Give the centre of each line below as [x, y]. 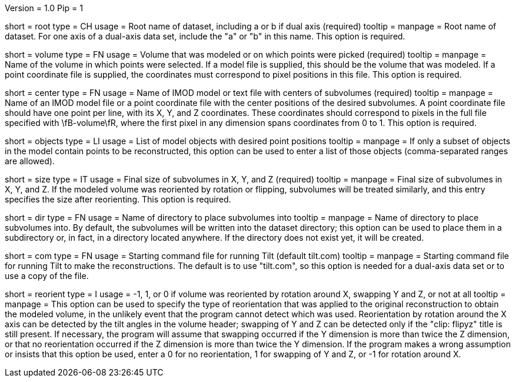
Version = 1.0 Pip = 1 [44, 8]
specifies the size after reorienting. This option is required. [118, 199]
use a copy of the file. [47, 276]
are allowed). [30, 161]
